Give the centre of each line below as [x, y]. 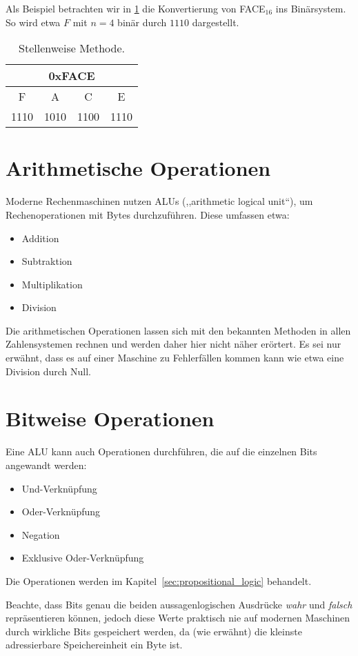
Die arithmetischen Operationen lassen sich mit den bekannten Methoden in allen [178, 330]
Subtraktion [47, 261]
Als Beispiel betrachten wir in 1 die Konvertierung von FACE [136, 8]
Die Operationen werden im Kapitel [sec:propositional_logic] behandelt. [159, 580]
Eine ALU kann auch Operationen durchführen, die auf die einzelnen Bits [161, 451]
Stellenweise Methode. [72, 48]
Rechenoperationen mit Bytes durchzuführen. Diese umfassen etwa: [148, 214]
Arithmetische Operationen [138, 168]
